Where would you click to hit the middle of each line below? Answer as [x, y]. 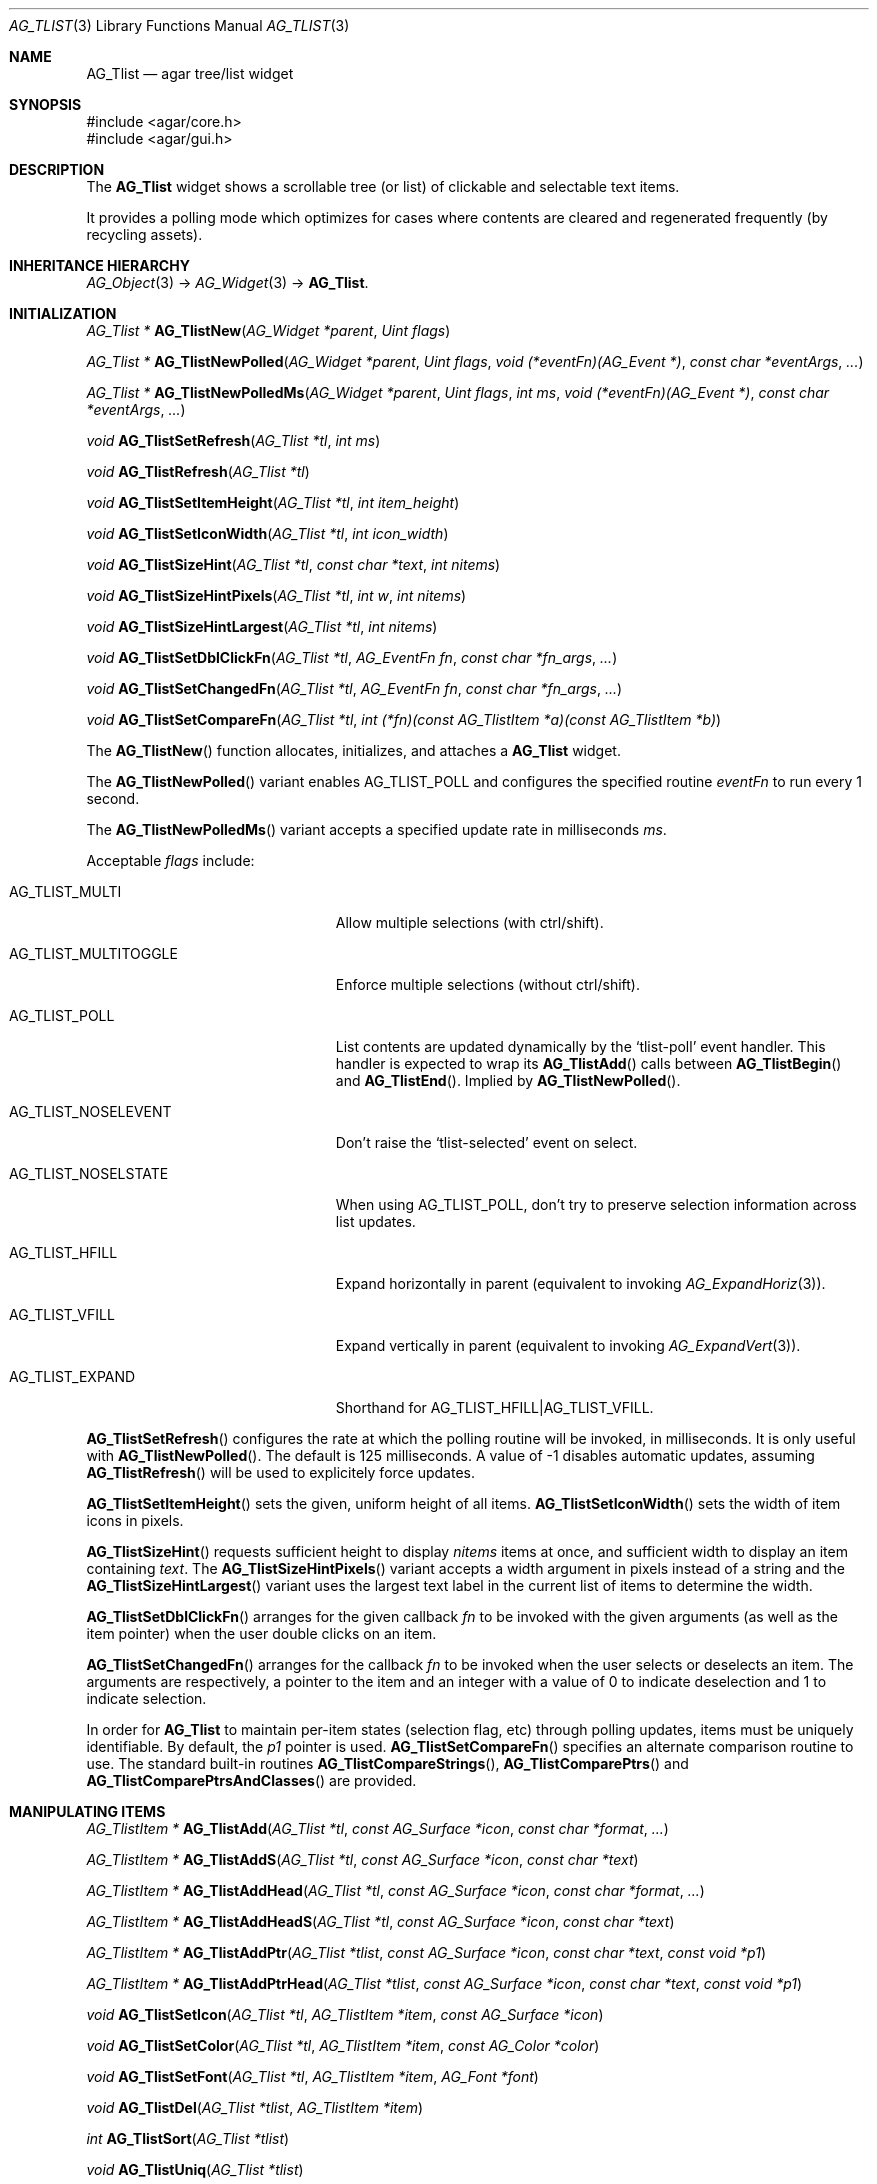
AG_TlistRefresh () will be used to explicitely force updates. [280, 1472]
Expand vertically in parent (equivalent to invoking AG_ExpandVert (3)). [568, 1345]
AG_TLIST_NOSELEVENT [90, 1111]
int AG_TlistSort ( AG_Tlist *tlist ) [188, 2138]
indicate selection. [146, 1698]
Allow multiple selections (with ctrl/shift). [469, 922]
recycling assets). [144, 234]
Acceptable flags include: [170, 860]
